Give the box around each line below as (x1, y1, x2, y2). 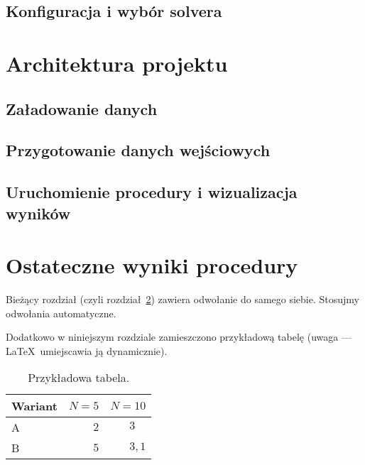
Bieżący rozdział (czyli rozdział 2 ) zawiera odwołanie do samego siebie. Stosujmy (6, 292, 359, 307)
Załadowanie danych (6, 97, 158, 119)
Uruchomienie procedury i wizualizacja (6, 181, 298, 203)
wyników (6, 202, 71, 224)
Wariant (11, 398, 58, 415)
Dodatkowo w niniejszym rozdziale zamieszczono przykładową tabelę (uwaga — (6, 329, 352, 344)
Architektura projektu (6, 48, 228, 77)
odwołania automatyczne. (6, 305, 116, 320)
